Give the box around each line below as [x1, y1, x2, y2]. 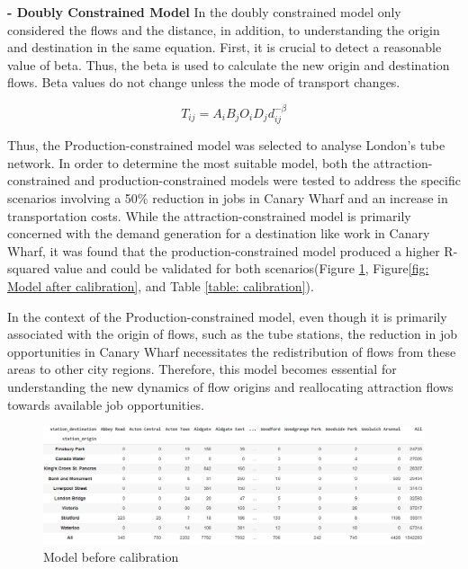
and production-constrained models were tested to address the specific [74, 171, 461, 190]
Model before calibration [43, 547, 179, 565]
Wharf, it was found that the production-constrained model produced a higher [7, 241, 440, 260]
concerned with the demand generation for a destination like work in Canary [7, 224, 430, 243]
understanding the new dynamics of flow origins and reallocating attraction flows [7, 377, 454, 396]
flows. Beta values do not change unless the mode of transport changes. [7, 73, 400, 92]
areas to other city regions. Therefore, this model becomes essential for [7, 360, 397, 378]
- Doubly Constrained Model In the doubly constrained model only [7, 3, 401, 21]
